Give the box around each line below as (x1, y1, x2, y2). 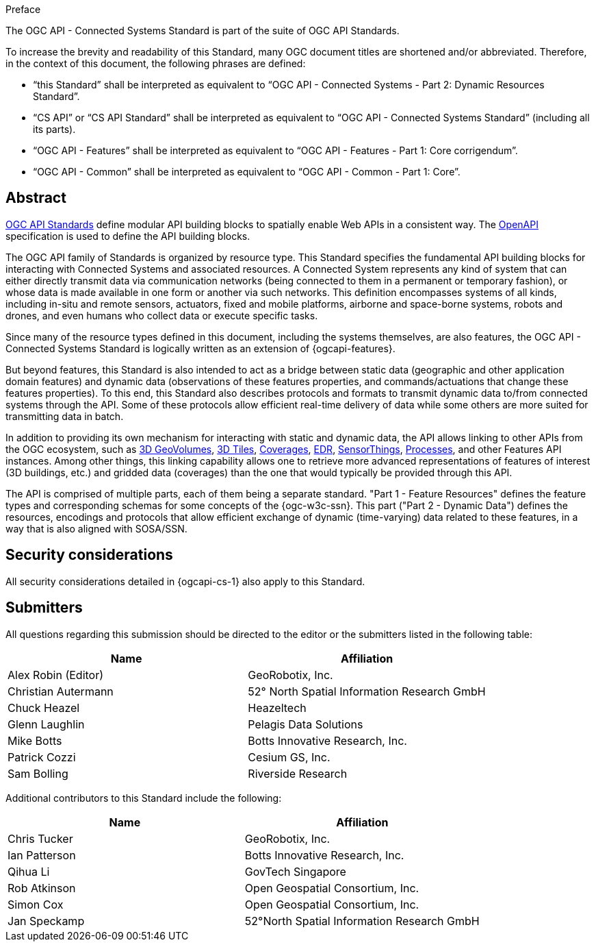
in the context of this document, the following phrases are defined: (5, 58, 306, 69)
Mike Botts (8, 733, 62, 748)
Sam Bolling (8, 766, 68, 780)
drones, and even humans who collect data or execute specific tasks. (5, 309, 318, 321)
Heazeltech (248, 700, 307, 715)
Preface (5, 3, 41, 15)
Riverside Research (248, 766, 348, 780)
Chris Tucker (8, 831, 73, 846)
